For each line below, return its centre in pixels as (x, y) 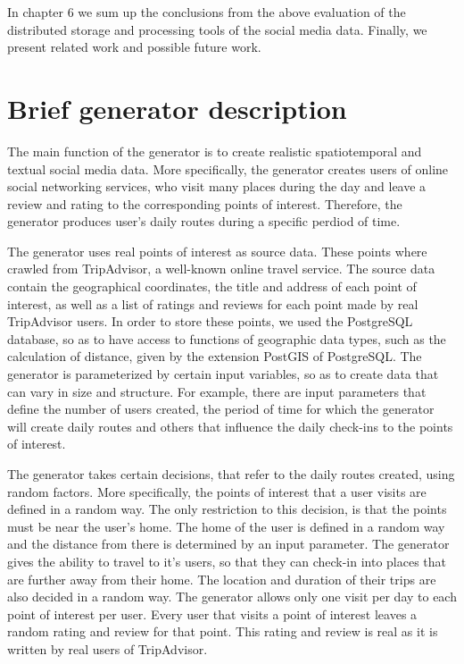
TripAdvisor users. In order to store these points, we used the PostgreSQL (210, 321)
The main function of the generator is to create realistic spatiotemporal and (215, 151)
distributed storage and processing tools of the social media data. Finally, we (217, 29)
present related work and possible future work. (134, 47)
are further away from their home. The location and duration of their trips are (222, 579)
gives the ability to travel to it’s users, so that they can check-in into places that (227, 561)
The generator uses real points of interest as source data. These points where (217, 251)
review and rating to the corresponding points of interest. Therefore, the (205, 203)
